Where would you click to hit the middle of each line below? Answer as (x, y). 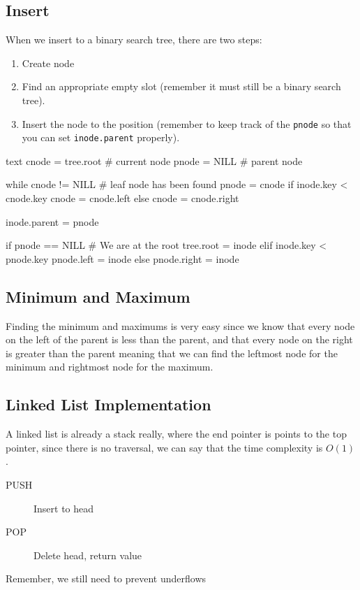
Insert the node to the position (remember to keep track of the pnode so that (187, 123)
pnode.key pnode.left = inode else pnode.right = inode (122, 258)
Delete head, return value (88, 555)
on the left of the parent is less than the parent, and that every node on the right (179, 339)
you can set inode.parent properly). (101, 137)
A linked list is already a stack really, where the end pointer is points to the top (176, 434)
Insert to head (64, 508)
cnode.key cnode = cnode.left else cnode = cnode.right (122, 198)
